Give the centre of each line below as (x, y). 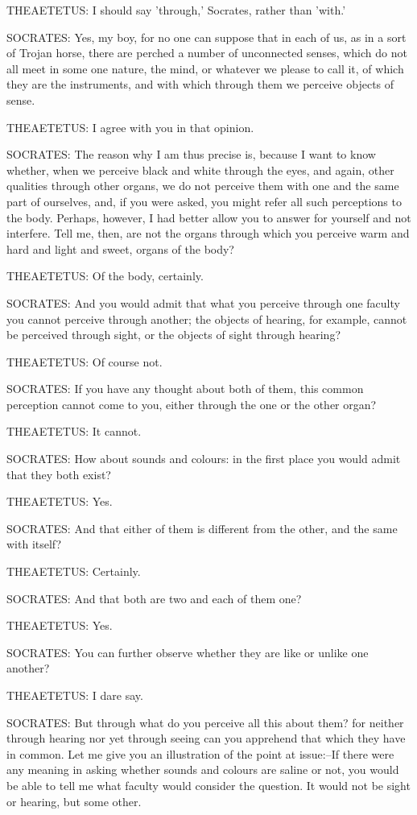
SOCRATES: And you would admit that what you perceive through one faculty (203, 302)
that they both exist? (59, 474)
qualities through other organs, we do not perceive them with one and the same (203, 186)
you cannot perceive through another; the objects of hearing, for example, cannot (207, 319)
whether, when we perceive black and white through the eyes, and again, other (200, 170)
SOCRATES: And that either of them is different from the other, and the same (202, 528)
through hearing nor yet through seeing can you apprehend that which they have (206, 738)
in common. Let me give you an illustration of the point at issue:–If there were (200, 753)
